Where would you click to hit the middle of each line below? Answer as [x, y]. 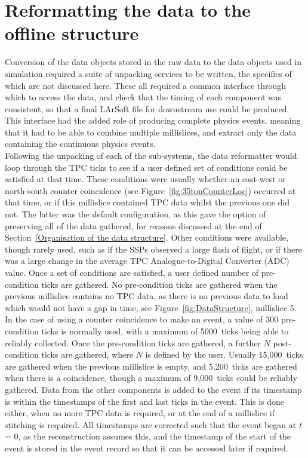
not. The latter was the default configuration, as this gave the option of [135, 214]
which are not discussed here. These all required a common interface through [146, 85]
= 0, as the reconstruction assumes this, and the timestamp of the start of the [148, 436]
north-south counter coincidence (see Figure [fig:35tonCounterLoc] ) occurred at [150, 190]
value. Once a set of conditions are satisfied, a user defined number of [132, 272]
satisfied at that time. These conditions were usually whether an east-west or [145, 179]
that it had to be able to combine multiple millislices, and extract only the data [151, 132]
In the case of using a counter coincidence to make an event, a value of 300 [142, 319]
